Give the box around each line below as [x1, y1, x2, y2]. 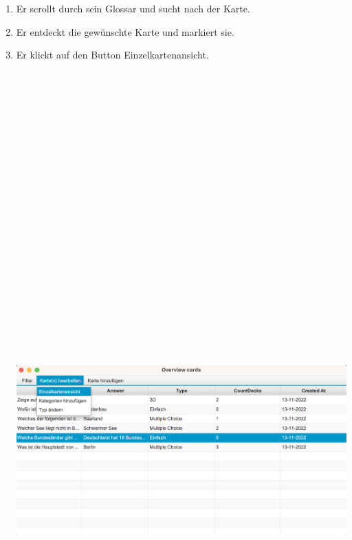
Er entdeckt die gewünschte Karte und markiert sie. [16, 24, 234, 39]
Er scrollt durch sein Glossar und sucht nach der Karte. [16, 1, 250, 15]
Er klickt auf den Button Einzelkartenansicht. [16, 47, 209, 62]
